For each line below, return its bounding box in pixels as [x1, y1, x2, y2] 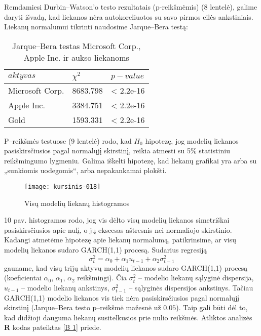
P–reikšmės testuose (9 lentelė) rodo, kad [4, 135, 132, 146]
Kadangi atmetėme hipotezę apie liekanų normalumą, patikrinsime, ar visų [4, 234, 237, 245]
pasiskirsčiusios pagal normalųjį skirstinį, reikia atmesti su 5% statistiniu [4, 145, 230, 156]
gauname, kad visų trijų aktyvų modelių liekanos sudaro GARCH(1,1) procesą [4, 262, 248, 273]
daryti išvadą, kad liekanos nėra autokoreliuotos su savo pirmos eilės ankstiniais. [4, 11, 253, 22]
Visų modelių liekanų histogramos [24, 197, 130, 208]
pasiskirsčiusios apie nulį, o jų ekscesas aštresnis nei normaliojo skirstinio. [4, 224, 232, 235]
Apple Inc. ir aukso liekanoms [23, 51, 129, 63]
